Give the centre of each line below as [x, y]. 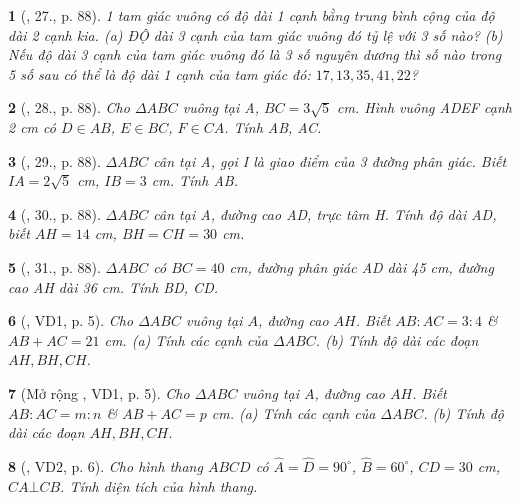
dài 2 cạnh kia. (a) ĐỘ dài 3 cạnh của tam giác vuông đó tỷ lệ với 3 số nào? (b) [255, 34]
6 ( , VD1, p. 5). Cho [71, 320]
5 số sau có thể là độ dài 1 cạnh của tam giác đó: [159, 73]
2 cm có [32, 126]
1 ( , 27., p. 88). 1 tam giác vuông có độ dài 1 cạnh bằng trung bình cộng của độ [251, 15]
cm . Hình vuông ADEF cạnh [424, 107]
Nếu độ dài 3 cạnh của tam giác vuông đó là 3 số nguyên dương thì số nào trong [255, 54]
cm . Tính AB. [194, 180]
